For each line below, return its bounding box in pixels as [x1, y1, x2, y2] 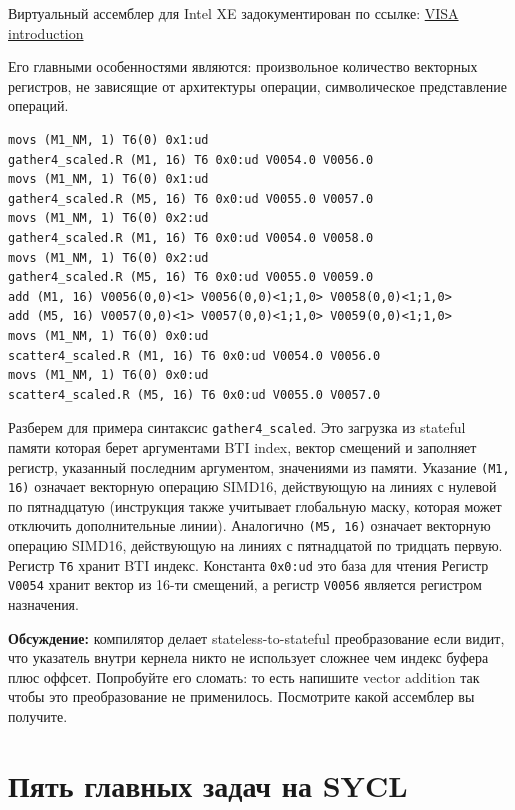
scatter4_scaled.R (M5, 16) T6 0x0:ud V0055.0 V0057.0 [8, 387, 381, 402]
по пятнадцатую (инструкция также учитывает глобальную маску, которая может [8, 495, 502, 516]
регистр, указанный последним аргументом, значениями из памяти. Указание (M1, [8, 456, 510, 477]
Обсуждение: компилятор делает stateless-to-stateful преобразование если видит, [8, 627, 505, 648]
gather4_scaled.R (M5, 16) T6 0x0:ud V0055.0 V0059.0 [8, 270, 374, 285]
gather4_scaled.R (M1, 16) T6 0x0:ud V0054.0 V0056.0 [8, 152, 374, 167]
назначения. [8, 594, 79, 614]
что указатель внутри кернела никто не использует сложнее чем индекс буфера [8, 647, 489, 668]
